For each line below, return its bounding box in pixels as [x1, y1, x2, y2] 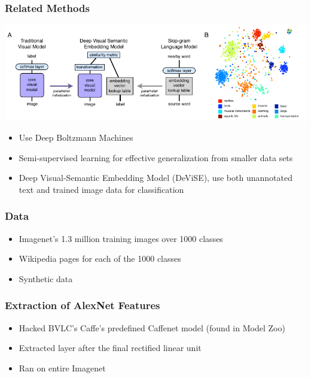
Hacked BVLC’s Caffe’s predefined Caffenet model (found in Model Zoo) [19, 321, 285, 334]
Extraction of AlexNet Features [5, 298, 160, 313]
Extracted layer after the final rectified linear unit [19, 341, 202, 354]
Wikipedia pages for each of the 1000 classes [19, 252, 181, 265]
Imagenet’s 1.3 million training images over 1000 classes [19, 232, 223, 244]
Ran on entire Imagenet [19, 361, 106, 374]
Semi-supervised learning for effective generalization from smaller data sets [19, 151, 293, 164]
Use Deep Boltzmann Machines [19, 131, 133, 144]
